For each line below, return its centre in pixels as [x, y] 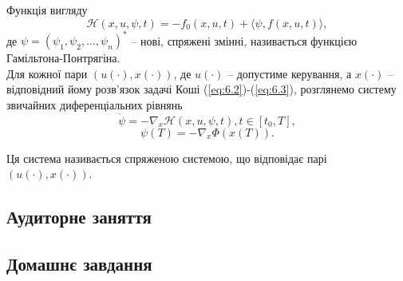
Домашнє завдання [79, 264]
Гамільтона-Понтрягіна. [63, 58]
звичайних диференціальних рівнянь [95, 104]
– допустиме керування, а [290, 73]
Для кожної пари [47, 73]
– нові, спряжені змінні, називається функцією [244, 40]
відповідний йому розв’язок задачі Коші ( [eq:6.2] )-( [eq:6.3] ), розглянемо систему [201, 89]
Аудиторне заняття [79, 217]
